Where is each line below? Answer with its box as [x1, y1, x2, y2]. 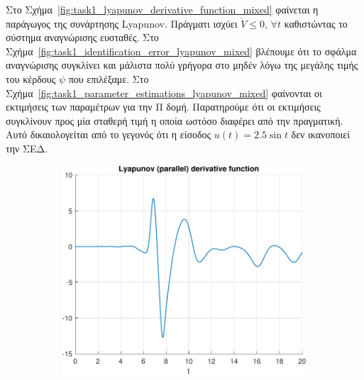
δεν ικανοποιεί [291, 127, 350, 142]
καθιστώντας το [284, 16, 348, 30]
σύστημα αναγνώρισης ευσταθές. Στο [6, 30, 159, 45]
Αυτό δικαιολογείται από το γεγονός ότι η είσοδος [6, 127, 211, 142]
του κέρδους [6, 71, 56, 86]
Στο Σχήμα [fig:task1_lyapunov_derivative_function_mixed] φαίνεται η [6, 2, 319, 16]
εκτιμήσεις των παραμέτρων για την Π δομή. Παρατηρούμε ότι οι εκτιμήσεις [6, 99, 321, 114]
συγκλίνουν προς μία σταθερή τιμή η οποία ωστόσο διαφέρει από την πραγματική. [6, 113, 343, 128]
